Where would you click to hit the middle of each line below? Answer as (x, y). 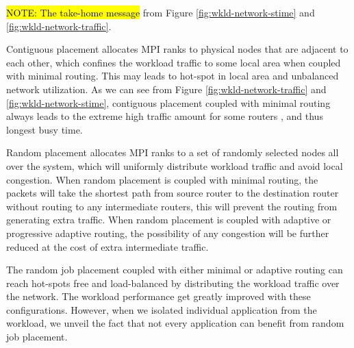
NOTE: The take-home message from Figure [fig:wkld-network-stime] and (161, 12)
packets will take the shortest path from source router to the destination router (173, 193)
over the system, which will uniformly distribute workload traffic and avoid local (175, 165)
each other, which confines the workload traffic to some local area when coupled (174, 62)
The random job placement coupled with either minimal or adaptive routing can (175, 270)
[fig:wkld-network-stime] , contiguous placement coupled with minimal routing (168, 102)
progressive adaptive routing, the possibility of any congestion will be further (168, 233)
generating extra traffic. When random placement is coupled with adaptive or (169, 220)
